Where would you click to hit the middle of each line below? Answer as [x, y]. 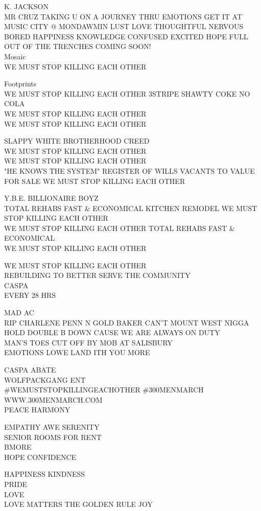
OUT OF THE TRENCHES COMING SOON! [78, 46]
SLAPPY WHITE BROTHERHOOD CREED [77, 141]
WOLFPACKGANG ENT [45, 379]
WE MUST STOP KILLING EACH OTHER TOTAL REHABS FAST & [120, 228]
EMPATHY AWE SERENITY [52, 426]
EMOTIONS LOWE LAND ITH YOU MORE [77, 352]
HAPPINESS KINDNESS [45, 474]
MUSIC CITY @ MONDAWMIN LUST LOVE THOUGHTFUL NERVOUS [124, 26]
